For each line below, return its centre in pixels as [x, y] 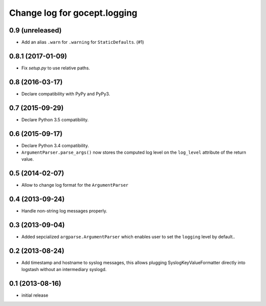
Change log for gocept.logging [73, 13]
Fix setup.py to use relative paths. [56, 68]
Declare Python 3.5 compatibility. [55, 119]
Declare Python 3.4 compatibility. [55, 145]
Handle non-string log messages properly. [64, 211]
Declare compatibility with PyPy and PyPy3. [66, 94]
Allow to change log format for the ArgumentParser [75, 185]
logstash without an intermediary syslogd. [64, 270]
